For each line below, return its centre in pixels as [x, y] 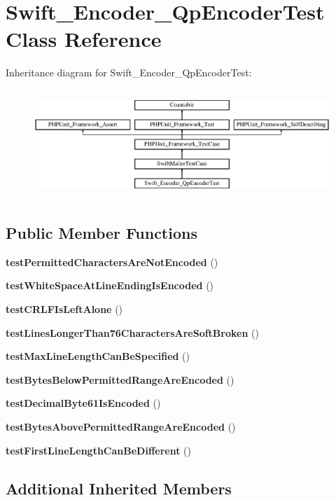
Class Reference [84, 39]
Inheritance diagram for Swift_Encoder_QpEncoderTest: [129, 72]
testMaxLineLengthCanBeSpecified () [98, 356]
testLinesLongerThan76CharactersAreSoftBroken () [132, 332]
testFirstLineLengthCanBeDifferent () [98, 450]
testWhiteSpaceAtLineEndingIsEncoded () [110, 285]
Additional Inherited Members [119, 488]
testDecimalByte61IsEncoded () [83, 403]
